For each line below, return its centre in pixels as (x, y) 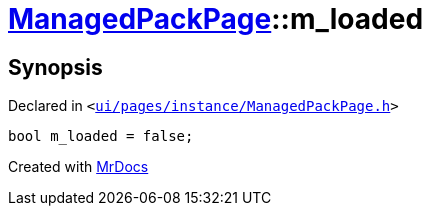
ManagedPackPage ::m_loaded (216, 19)
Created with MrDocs (78, 167)
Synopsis (55, 67)
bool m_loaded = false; (101, 136)
